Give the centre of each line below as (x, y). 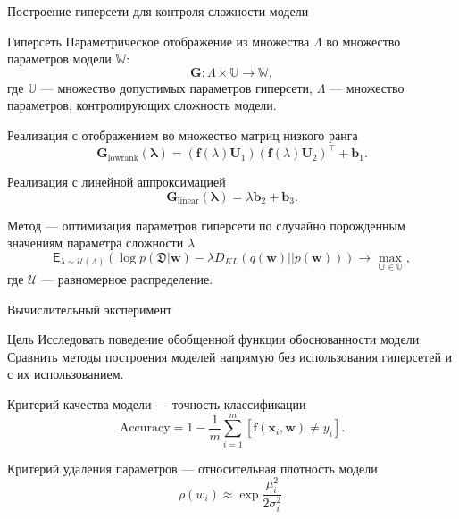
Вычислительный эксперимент (90, 309)
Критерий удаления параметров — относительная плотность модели (192, 468)
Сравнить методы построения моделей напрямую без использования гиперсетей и (230, 356)
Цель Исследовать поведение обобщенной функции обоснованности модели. (215, 339)
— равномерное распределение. (127, 279)
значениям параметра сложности (96, 243)
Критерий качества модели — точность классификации (157, 404)
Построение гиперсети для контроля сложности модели (158, 11)
